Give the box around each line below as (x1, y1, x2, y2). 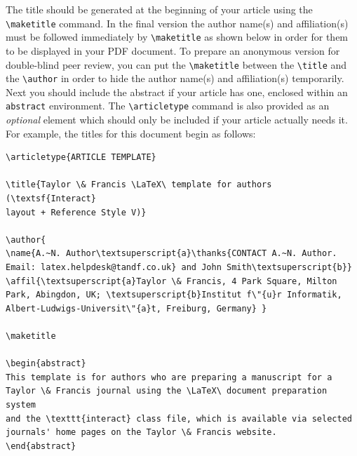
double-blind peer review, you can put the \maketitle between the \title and (6, 57, 347, 72)
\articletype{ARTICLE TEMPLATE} (6, 152, 156, 163)
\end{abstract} (6, 441, 76, 451)
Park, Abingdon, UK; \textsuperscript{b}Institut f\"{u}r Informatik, (6, 290, 342, 300)
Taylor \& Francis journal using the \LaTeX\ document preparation (6, 386, 328, 396)
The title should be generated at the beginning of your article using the (6, 2, 313, 16)
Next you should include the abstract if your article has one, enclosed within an (6, 84, 348, 99)
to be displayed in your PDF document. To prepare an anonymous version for (6, 43, 340, 58)
